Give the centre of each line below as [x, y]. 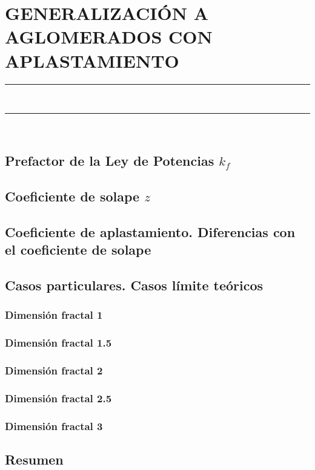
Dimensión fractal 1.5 [58, 342]
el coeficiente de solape [78, 250]
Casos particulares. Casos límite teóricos [134, 285]
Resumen [34, 459]
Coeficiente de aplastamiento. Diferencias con [150, 231]
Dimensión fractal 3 [54, 426]
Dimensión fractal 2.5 [58, 398]
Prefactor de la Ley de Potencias [110, 161]
